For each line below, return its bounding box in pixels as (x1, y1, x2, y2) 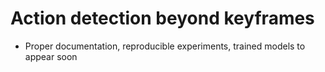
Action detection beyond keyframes (10, 7, 315, 30)
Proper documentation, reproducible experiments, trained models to (24, 40, 306, 52)
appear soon (24, 50, 78, 62)
